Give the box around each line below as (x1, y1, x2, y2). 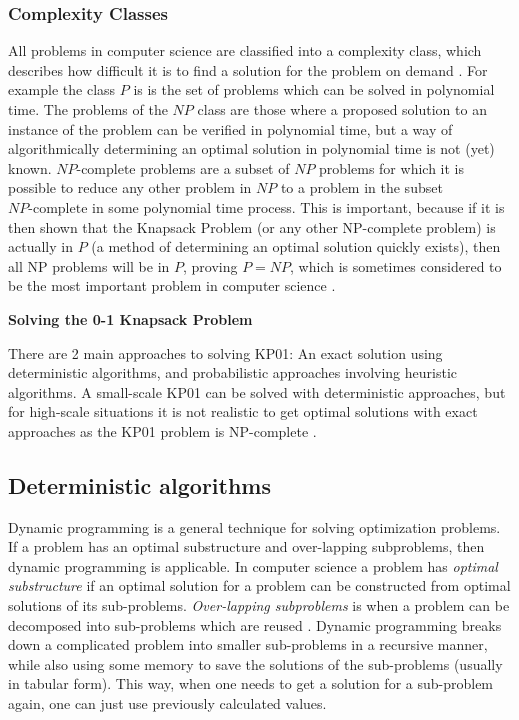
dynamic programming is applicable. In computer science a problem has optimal (8, 555, 498, 576)
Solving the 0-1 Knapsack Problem (8, 308, 253, 329)
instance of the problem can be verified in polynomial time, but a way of (8, 118, 453, 139)
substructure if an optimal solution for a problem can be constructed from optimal (8, 575, 511, 596)
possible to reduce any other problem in (8, 177, 252, 198)
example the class (8, 79, 116, 100)
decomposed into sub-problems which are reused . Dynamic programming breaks (8, 614, 502, 635)
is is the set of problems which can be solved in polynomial (133, 79, 495, 100)
